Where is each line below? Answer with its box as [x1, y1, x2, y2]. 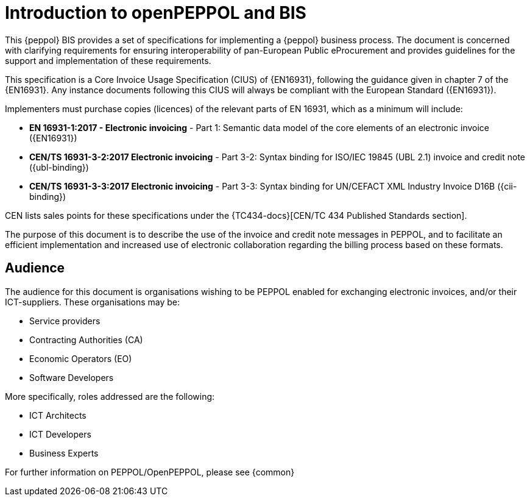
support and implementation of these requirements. [5, 55, 211, 66]
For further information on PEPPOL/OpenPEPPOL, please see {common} [5, 466, 295, 477]
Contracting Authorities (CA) [29, 334, 143, 345]
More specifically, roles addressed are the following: [5, 391, 215, 402]
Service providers [29, 315, 101, 326]
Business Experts [29, 447, 99, 458]
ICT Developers [29, 428, 91, 439]
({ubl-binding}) [29, 162, 89, 172]
